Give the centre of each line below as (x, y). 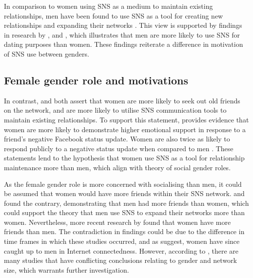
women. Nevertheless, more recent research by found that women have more (117, 222)
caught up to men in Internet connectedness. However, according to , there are (121, 250)
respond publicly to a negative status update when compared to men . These (119, 148)
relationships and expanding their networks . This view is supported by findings (123, 25)
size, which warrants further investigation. (67, 269)
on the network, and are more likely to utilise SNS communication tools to (115, 110)
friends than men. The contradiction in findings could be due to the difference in (124, 231)
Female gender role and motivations (96, 80)
